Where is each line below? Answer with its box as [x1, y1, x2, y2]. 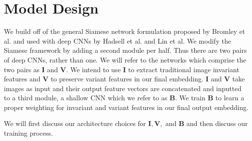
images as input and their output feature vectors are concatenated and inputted [4, 83, 242, 93]
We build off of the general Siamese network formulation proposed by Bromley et [4, 26, 245, 36]
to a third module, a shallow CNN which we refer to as [4, 93, 168, 103]
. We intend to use [66, 64, 121, 74]
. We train [175, 93, 206, 103]
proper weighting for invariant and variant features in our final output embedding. [4, 102, 249, 112]
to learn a [215, 93, 244, 103]
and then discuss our [186, 118, 248, 128]
